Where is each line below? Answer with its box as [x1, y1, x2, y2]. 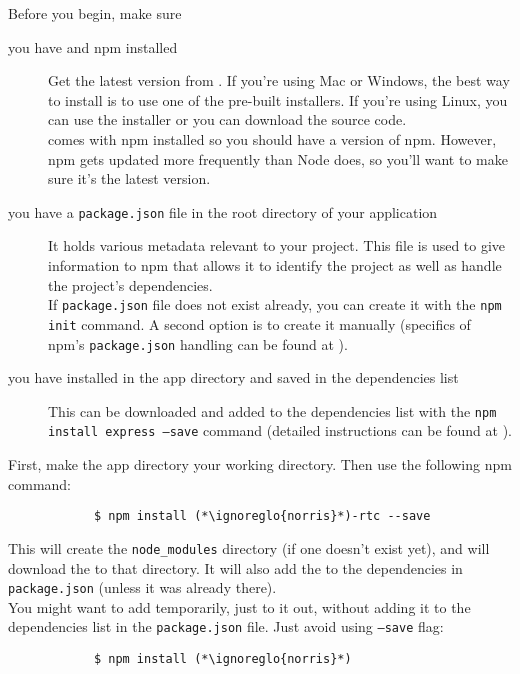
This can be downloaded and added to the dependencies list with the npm [48, 400, 497, 421]
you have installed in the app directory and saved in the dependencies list [8, 367, 459, 388]
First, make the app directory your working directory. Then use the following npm [8, 454, 512, 475]
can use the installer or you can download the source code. [48, 109, 407, 130]
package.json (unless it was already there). [8, 577, 277, 598]
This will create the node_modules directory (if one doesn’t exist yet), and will [8, 537, 490, 558]
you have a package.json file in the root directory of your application [8, 201, 438, 222]
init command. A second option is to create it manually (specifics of [48, 313, 471, 334]
